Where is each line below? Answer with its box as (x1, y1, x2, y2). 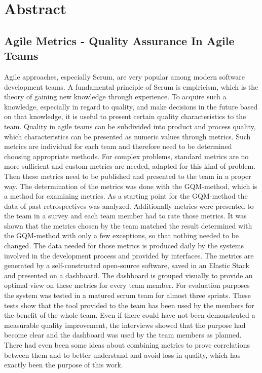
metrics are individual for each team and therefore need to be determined (4, 141, 232, 152)
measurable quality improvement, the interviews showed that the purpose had (4, 319, 246, 330)
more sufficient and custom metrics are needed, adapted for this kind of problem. (4, 161, 255, 171)
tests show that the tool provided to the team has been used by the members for (4, 300, 254, 310)
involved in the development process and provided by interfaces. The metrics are (4, 250, 254, 260)
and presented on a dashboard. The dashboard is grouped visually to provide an (4, 270, 253, 280)
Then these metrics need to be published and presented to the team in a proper (4, 170, 251, 181)
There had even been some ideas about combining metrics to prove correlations (4, 340, 250, 350)
